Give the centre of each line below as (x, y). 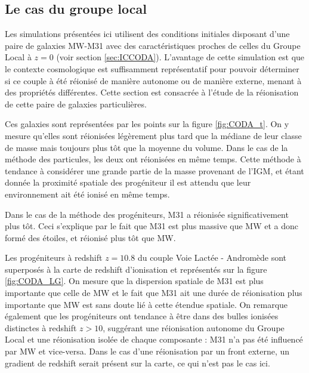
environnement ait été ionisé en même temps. (87, 194)
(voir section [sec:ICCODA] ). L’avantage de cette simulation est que (180, 57)
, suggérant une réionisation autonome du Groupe (194, 327)
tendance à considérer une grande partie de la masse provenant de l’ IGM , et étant (154, 170)
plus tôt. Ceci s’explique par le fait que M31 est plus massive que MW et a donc (152, 226)
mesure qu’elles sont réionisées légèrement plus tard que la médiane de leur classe (153, 135)
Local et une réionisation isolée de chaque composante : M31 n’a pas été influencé (154, 339)
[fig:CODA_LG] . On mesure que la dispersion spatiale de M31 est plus (134, 281)
